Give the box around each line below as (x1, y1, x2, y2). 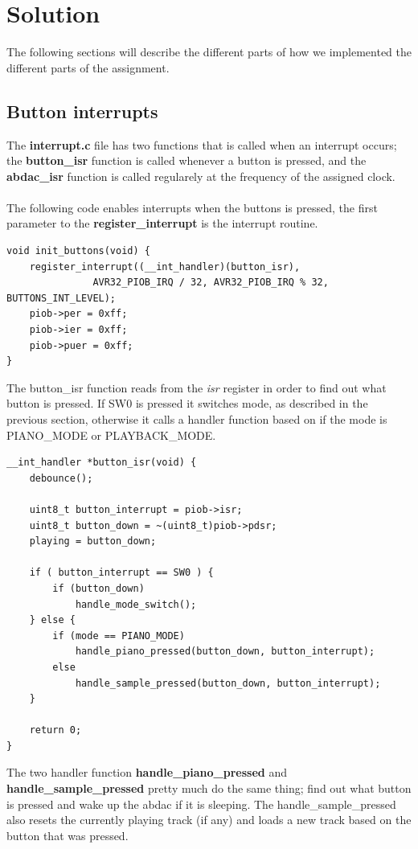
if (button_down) (52, 582, 145, 594)
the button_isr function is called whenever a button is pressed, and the (6, 152, 367, 169)
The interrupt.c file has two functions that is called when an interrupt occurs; (6, 136, 397, 153)
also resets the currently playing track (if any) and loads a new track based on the (6, 811, 412, 828)
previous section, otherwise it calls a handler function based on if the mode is (6, 411, 387, 428)
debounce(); (29, 472, 93, 484)
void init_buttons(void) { (6, 245, 150, 257)
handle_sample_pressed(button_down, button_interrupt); (75, 677, 381, 689)
